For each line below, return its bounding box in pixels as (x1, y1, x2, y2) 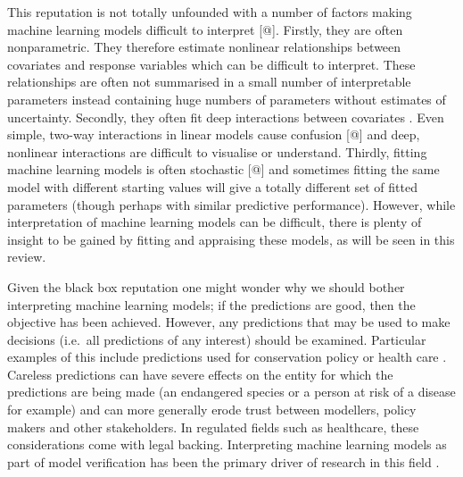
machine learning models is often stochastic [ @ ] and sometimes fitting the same (7, 160, 440, 179)
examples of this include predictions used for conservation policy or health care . (7, 347, 447, 366)
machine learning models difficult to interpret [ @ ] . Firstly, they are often (7, 20, 403, 38)
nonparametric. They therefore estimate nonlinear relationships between (7, 38, 401, 56)
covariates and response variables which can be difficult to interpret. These (7, 54, 416, 73)
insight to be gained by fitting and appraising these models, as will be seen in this (7, 230, 455, 248)
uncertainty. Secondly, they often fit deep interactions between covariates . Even (7, 107, 444, 126)
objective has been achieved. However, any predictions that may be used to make (7, 313, 451, 331)
